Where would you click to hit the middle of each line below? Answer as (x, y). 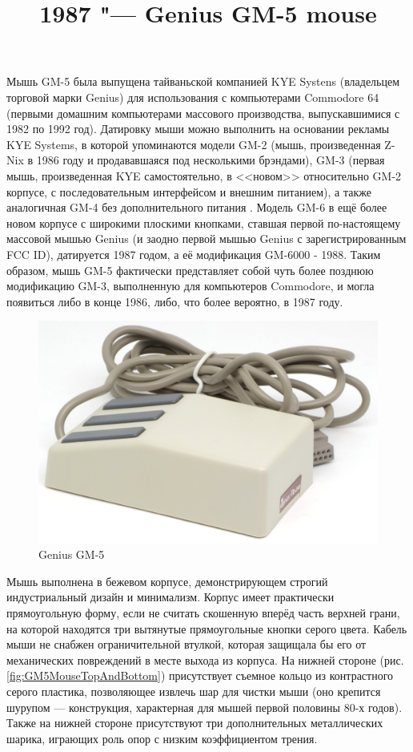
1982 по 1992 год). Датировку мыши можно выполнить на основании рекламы (198, 129)
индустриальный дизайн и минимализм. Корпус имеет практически (170, 597)
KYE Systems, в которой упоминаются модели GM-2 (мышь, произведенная (194, 144)
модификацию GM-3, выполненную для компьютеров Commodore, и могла (190, 286)
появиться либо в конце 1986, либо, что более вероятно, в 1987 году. (175, 301)
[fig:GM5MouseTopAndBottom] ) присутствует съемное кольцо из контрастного (200, 675)
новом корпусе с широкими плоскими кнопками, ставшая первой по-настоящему (204, 222)
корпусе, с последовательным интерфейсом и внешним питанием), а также (189, 191)
